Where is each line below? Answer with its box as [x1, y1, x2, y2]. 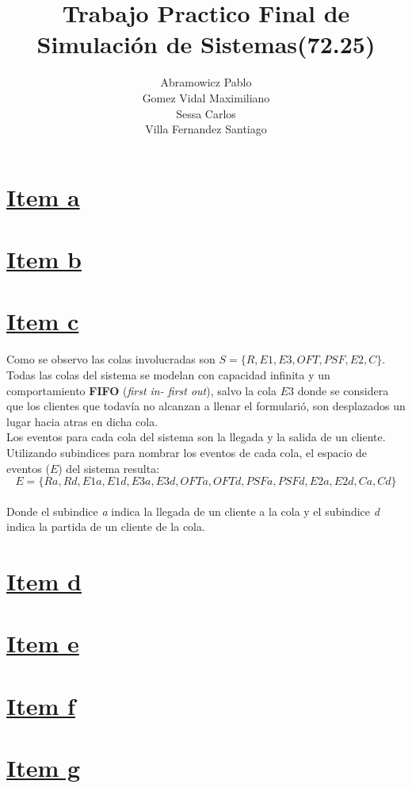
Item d [6, 565, 82, 598]
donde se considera [297, 382, 389, 398]
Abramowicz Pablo [160, 74, 252, 90]
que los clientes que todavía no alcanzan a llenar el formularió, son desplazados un [6, 398, 406, 414]
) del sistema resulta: [58, 459, 160, 476]
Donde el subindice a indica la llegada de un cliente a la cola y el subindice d [6, 502, 380, 519]
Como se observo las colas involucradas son [6, 351, 216, 367]
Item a [6, 180, 80, 213]
